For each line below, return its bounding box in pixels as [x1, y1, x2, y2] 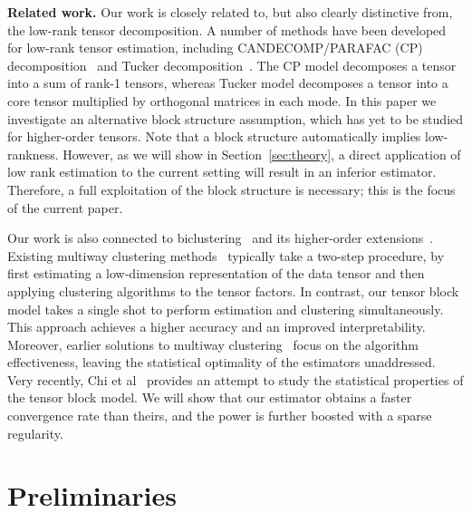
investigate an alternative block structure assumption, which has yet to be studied [7, 109, 464, 128]
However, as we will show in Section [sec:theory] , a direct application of [63, 144, 461, 163]
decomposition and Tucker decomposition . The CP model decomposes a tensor [7, 55, 457, 74]
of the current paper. [7, 198, 123, 217]
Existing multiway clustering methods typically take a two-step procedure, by [7, 246, 445, 265]
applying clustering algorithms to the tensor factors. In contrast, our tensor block [7, 281, 459, 300]
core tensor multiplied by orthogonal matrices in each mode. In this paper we [7, 91, 437, 110]
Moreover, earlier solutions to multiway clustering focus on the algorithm [7, 334, 419, 353]
